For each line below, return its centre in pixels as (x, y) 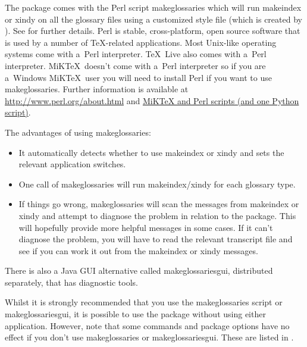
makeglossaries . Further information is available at (97, 89)
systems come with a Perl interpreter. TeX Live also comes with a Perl (136, 54)
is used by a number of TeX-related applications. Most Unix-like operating (141, 42)
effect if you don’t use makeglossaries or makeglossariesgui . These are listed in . (149, 337)
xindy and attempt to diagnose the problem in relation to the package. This (157, 215)
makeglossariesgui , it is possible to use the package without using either (135, 314)
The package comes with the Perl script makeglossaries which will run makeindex (153, 7)
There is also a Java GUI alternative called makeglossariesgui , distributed (139, 271)
